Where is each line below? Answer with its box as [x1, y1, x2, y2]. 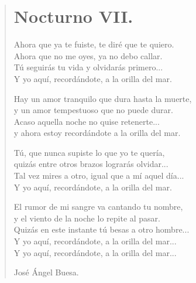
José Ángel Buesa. [13, 266, 79, 278]
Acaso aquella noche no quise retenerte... [13, 115, 160, 127]
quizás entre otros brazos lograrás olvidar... [13, 158, 169, 170]
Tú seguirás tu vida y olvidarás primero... [13, 61, 163, 73]
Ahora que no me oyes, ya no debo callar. [13, 49, 163, 62]
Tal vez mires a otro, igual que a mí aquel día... [13, 169, 184, 182]
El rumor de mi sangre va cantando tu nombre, [13, 200, 183, 213]
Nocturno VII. [13, 4, 133, 28]
